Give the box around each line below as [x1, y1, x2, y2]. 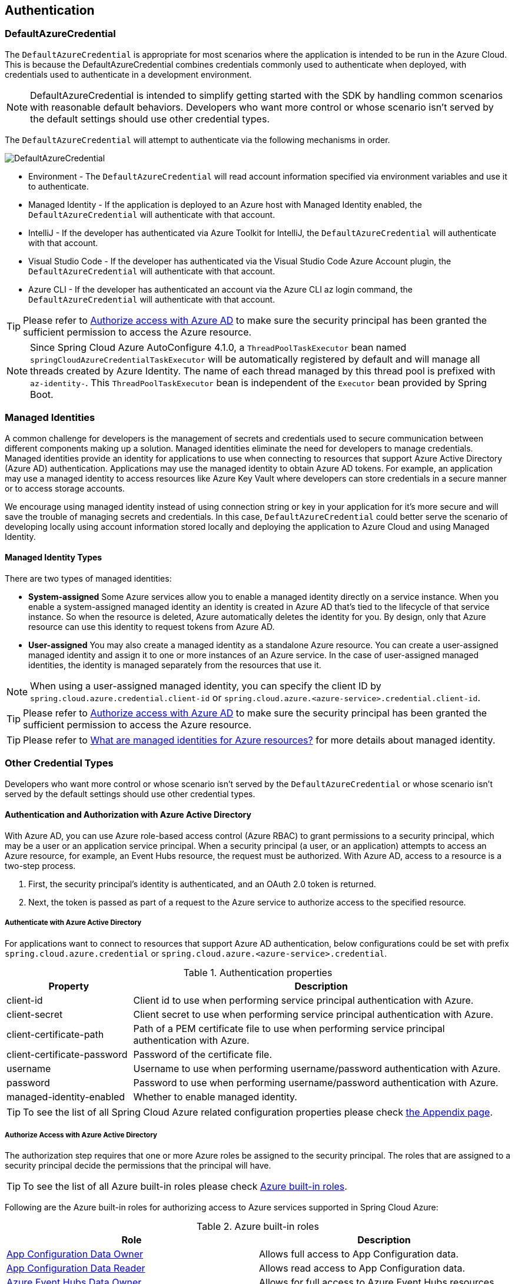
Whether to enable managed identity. [133, 1090, 297, 1103]
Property [48, 980, 89, 992]
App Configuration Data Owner [6, 1248, 144, 1260]
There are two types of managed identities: [5, 573, 172, 583]
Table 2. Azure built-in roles [197, 1220, 319, 1233]
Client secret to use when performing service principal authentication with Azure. [133, 1008, 493, 1020]
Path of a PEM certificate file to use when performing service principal [133, 1022, 445, 1034]
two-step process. [5, 860, 76, 871]
